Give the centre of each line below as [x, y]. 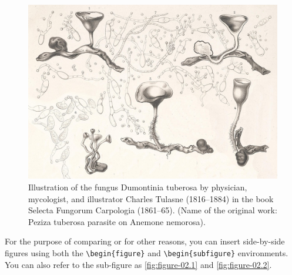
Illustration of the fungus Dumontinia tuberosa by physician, [138, 187]
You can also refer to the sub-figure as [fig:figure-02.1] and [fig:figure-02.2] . [138, 264]
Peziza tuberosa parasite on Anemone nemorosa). [117, 221]
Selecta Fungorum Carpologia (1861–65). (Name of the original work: [153, 210]
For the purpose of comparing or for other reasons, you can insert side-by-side [145, 241]
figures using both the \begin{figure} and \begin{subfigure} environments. [147, 253]
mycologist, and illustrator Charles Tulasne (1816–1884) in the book [151, 198]
